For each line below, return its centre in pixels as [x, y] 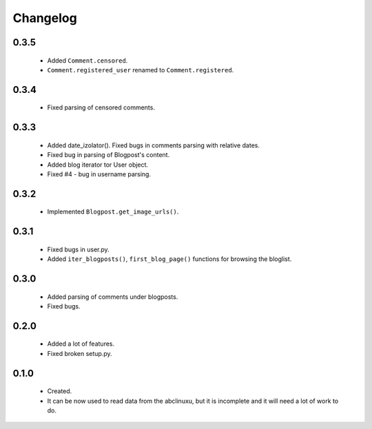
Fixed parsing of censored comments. [101, 107]
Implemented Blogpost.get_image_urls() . [113, 212]
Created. [60, 391]
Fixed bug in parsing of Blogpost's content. [108, 155]
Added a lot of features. [81, 344]
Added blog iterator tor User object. [97, 165]
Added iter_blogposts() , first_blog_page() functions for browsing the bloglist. [169, 259]
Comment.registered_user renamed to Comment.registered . [141, 70]
